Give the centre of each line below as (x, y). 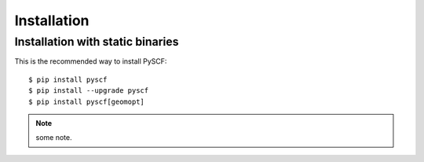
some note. (54, 138)
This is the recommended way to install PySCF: (91, 61)
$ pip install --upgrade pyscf (89, 91)
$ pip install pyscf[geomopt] (87, 101)
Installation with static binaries (97, 42)
